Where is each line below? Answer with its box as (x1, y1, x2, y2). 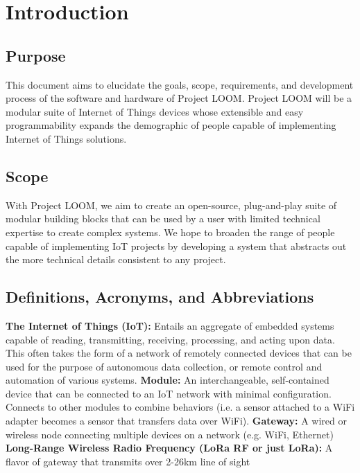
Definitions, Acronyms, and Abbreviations (6, 286, 314, 307)
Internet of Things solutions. (6, 131, 127, 145)
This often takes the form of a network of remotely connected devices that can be (6, 346, 352, 360)
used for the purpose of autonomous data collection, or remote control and (6, 359, 323, 373)
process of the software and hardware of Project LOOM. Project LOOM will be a (6, 91, 352, 105)
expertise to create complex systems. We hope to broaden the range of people (6, 224, 335, 239)
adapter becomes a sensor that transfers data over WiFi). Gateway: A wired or (6, 413, 347, 428)
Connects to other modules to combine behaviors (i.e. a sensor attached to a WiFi (6, 400, 355, 414)
